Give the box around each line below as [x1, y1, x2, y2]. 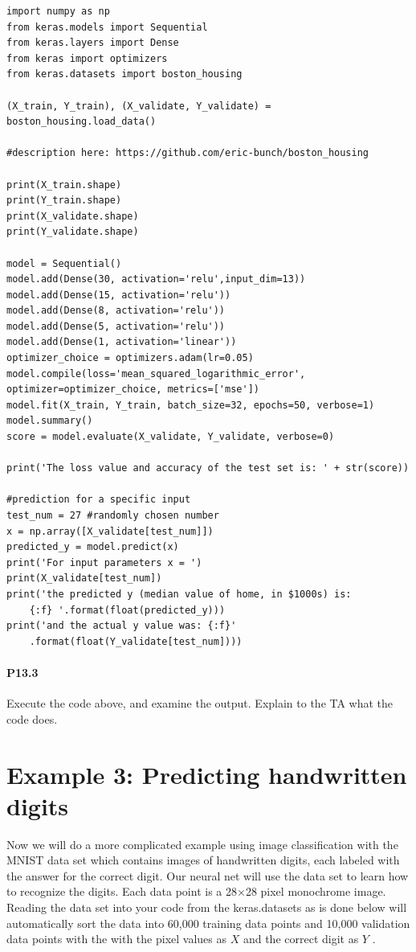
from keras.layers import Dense [6, 37, 179, 49]
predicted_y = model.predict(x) [6, 541, 179, 553]
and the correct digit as [243, 930, 359, 947]
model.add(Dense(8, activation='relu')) [6, 305, 226, 317]
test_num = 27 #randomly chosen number [6, 510, 219, 521]
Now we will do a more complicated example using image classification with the [6, 835, 398, 852]
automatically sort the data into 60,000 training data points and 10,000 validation [6, 914, 410, 931]
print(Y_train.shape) [6, 195, 122, 207]
